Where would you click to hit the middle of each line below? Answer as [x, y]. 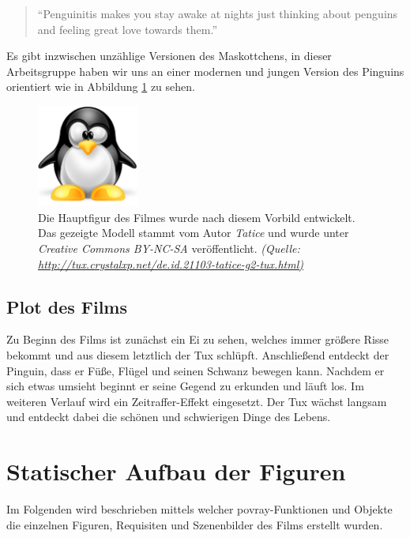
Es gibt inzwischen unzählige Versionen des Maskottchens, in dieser [169, 56]
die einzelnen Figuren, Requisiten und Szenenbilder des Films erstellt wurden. [195, 524]
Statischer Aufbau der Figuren [176, 471]
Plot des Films [67, 306]
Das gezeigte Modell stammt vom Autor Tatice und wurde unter [194, 233]
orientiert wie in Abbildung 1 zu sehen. [101, 87]
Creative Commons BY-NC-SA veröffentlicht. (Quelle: [169, 248]
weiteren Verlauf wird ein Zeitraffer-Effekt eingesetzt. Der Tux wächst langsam [197, 401]
